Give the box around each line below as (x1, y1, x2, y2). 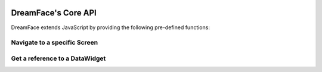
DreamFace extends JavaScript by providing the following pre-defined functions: (11, 24, 210, 31)
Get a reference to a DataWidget (11, 54, 106, 62)
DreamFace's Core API (11, 8, 97, 18)
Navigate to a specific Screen (11, 39, 98, 47)
